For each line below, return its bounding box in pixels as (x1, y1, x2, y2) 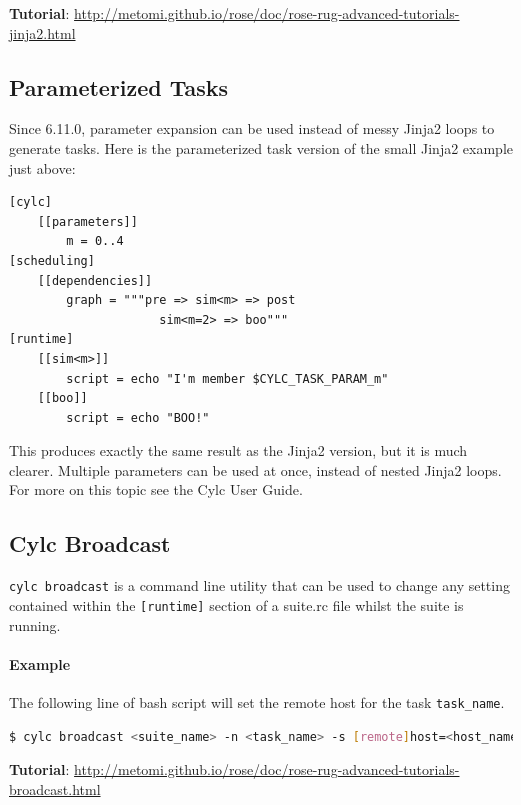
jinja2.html (9, 22, 76, 43)
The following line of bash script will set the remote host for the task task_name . (9, 691, 505, 712)
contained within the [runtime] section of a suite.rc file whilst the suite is (9, 594, 464, 615)
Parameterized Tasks (9, 71, 229, 102)
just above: (9, 157, 76, 178)
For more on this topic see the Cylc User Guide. (9, 479, 303, 500)
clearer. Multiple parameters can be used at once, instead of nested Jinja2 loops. (9, 459, 502, 480)
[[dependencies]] (37, 273, 153, 288)
